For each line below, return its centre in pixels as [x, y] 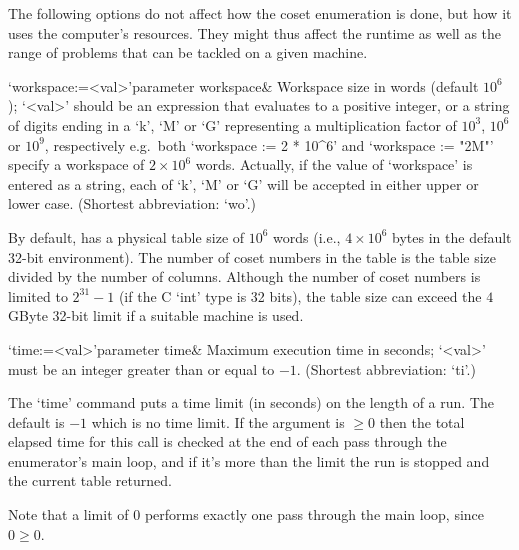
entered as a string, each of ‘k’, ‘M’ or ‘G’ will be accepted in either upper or [243, 183]
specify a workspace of [76, 164]
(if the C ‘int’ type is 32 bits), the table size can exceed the [300, 295]
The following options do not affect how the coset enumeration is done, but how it [260, 13]
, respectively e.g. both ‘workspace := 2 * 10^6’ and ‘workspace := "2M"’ [269, 144]
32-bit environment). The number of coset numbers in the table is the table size [252, 256]
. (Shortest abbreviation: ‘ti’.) [386, 368]
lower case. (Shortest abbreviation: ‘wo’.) [132, 203]
